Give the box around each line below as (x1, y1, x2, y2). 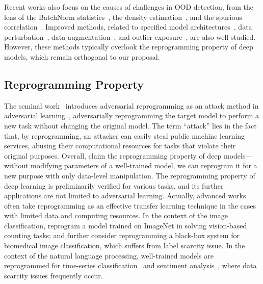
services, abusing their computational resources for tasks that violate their (4, 140, 236, 151)
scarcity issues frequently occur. (4, 270, 103, 280)
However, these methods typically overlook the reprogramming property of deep (4, 41, 253, 52)
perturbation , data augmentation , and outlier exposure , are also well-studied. (4, 31, 256, 42)
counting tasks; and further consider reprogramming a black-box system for (4, 230, 240, 241)
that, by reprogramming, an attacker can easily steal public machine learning (4, 130, 245, 141)
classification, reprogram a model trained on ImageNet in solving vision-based (4, 220, 247, 230)
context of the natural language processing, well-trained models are (4, 250, 214, 261)
